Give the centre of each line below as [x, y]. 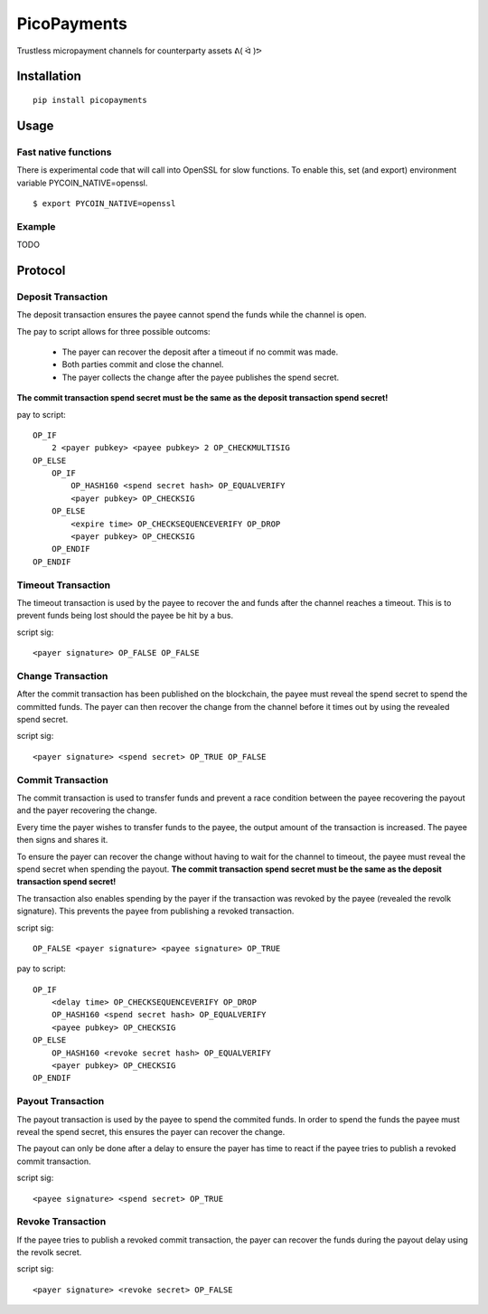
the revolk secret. [49, 1253]
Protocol [41, 270]
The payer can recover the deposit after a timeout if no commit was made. [200, 352]
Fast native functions [64, 152]
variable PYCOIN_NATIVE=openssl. [82, 183]
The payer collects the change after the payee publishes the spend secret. [201, 377]
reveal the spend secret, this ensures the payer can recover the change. [151, 1131]
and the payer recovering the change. [87, 810]
